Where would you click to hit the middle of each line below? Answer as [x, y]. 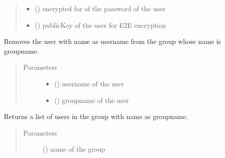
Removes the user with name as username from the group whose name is [112, 41]
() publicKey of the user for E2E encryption [100, 25]
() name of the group [74, 149]
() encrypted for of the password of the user [100, 8]
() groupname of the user [92, 100]
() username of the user [89, 83]
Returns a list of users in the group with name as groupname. [96, 116]
